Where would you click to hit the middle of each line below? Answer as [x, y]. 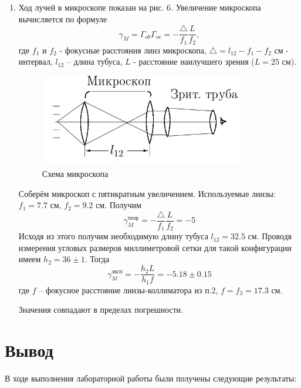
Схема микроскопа [75, 173]
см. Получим [119, 205]
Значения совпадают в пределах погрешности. [101, 310]
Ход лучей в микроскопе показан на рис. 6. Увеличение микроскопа [140, 7]
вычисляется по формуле [63, 19]
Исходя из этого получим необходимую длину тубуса [113, 236]
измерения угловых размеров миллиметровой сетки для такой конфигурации [155, 247]
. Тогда [97, 259]
